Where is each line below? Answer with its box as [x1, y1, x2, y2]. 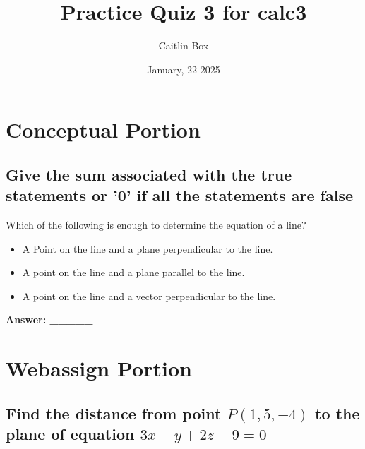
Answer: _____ [6, 312, 93, 327]
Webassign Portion [6, 354, 192, 383]
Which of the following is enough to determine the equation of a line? [6, 217, 306, 232]
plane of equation [6, 423, 135, 445]
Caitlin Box [158, 38, 209, 53]
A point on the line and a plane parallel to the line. [22, 265, 245, 280]
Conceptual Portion [6, 115, 201, 144]
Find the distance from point [6, 402, 222, 424]
